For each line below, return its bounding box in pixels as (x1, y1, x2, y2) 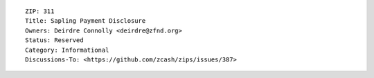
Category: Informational (25, 46, 109, 54)
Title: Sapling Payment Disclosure (25, 17, 146, 25)
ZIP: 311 (25, 8, 55, 15)
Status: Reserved (25, 37, 84, 44)
